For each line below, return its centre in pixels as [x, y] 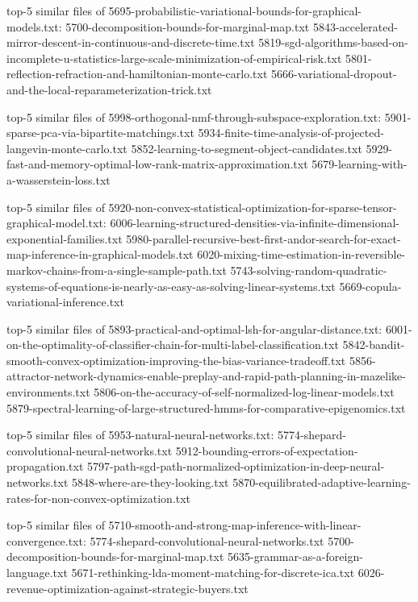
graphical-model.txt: [56, 223]
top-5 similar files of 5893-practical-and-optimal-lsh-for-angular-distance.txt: [194, 328]
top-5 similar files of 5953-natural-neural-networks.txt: [140, 435]
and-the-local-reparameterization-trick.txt [109, 89]
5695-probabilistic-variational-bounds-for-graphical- [235, 10]
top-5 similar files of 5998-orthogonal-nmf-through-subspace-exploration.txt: [194, 116]
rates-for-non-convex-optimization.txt [99, 498]
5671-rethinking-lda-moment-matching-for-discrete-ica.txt [213, 572]
